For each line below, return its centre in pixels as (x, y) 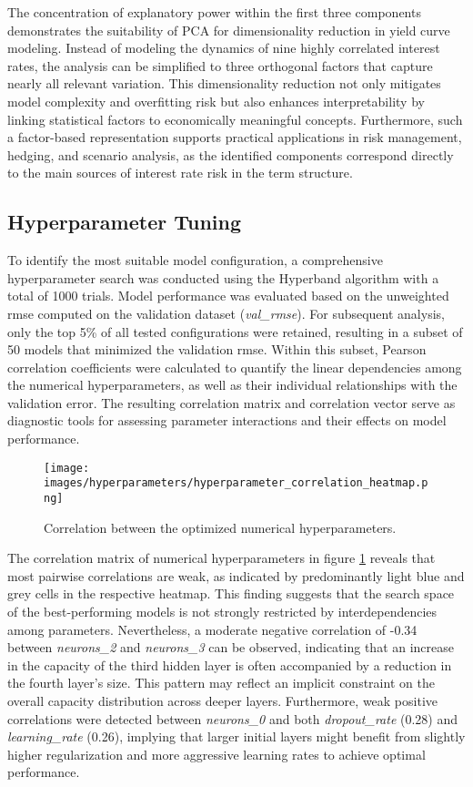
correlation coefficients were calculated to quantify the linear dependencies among (235, 367)
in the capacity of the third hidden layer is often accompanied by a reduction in (230, 664)
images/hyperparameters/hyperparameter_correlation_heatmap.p (236, 483)
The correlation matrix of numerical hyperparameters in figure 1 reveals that (221, 558)
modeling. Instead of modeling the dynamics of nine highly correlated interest (224, 48)
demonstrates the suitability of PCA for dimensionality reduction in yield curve (229, 30)
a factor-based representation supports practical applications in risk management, (235, 137)
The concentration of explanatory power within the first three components (214, 12)
